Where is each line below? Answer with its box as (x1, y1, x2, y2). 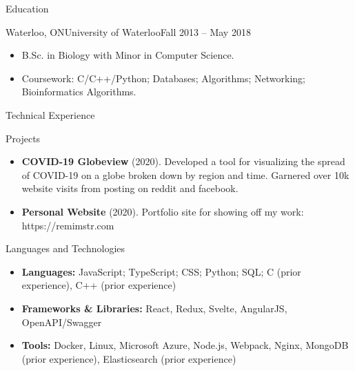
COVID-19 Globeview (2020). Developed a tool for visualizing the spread (21, 154, 345, 169)
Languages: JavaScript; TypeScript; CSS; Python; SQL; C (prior (21, 264, 301, 278)
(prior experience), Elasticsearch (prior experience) (21, 351, 236, 365)
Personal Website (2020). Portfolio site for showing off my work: (21, 204, 304, 218)
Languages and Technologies (6, 241, 125, 256)
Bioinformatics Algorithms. (21, 84, 136, 99)
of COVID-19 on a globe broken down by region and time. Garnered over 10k (21, 167, 349, 182)
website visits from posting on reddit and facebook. (21, 181, 239, 196)
